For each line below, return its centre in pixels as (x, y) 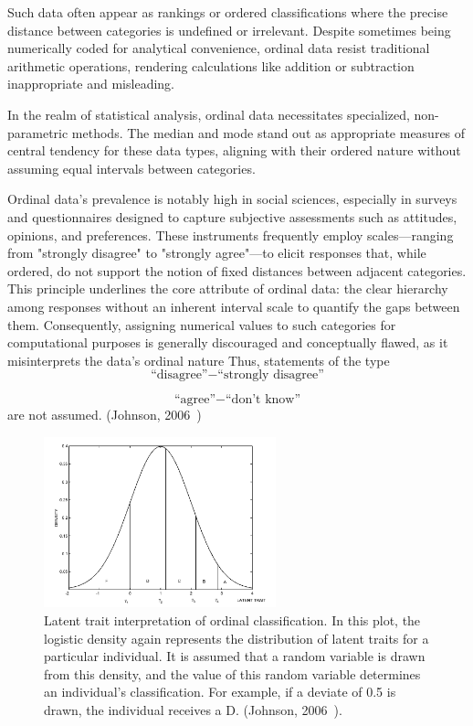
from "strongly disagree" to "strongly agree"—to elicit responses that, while (217, 253)
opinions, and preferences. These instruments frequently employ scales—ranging (231, 235)
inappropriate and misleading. (91, 84)
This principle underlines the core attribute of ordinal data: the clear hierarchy (228, 288)
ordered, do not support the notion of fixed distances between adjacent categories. (237, 270)
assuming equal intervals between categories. (131, 168)
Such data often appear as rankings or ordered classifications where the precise (228, 12)
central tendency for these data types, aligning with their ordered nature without (234, 150)
